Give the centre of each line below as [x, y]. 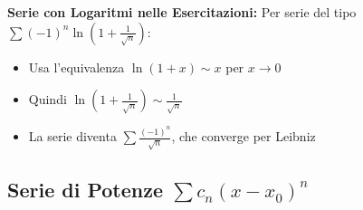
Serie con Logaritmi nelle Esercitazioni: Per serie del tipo [182, 12]
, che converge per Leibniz [244, 136]
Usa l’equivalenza [76, 67]
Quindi [48, 99]
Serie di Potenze [85, 190]
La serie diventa [72, 136]
